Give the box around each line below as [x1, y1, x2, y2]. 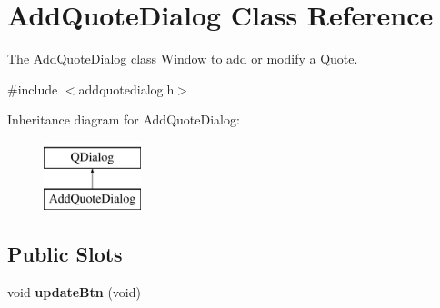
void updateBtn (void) [7, 283, 141, 302]
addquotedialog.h [78, 79, 175, 98]
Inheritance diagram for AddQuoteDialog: [7, 110, 240, 129]
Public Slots [7, 240, 123, 268]
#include [7, 79, 58, 98]
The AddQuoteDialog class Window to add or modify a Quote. [7, 49, 358, 68]
